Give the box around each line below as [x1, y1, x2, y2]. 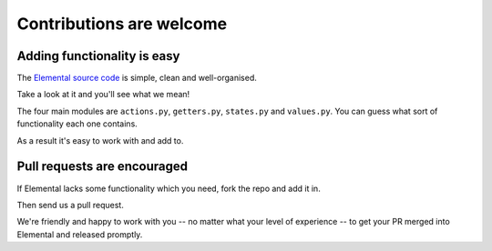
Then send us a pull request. [16, 199, 125, 210]
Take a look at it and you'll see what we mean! [16, 89, 190, 100]
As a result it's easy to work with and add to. [16, 135, 184, 146]
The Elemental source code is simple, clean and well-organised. [16, 73, 257, 84]
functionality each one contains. [16, 118, 138, 129]
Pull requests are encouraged [16, 159, 189, 175]
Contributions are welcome [16, 14, 228, 34]
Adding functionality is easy [16, 48, 180, 64]
